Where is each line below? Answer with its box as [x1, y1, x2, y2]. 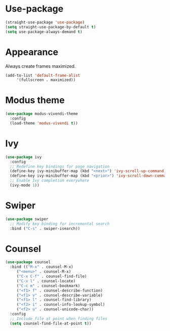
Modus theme [5, 95, 65, 106]
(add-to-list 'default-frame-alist [5, 73, 80, 78]
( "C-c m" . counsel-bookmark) [16, 283, 80, 288]
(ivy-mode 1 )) [10, 183, 39, 188]
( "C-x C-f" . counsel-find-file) [16, 274, 87, 279]
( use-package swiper [5, 216, 49, 222]
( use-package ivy [5, 154, 42, 159]
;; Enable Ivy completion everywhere [10, 178, 90, 183]
